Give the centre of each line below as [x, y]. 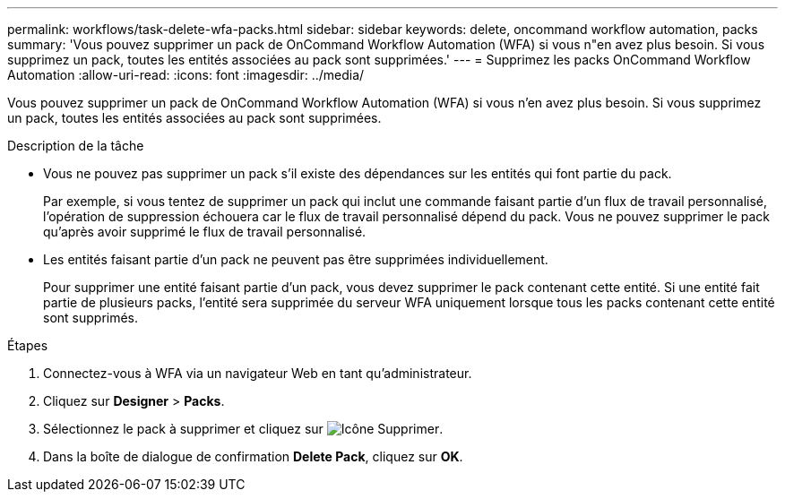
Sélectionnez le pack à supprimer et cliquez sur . [243, 429]
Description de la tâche [76, 146]
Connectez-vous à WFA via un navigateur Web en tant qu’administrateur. [258, 373]
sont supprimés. [91, 318]
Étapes [28, 345]
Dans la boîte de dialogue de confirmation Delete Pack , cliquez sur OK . [253, 456]
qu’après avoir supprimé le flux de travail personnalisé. [205, 232]
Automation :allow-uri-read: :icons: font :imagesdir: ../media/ [186, 75]
